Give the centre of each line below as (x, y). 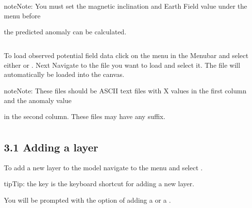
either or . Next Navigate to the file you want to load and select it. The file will (122, 65)
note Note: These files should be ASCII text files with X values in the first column (125, 90)
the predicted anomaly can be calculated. (65, 32)
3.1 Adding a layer (51, 147)
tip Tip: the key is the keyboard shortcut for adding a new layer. (99, 184)
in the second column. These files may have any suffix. (85, 116)
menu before (22, 15)
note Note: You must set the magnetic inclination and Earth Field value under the (126, 6)
